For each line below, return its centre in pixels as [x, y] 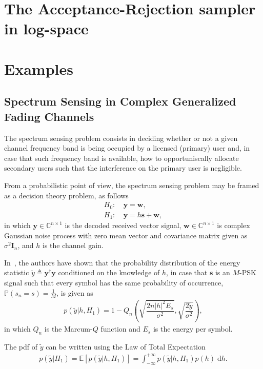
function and [120, 329]
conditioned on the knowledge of [109, 272]
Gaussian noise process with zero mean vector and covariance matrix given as [126, 235]
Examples [39, 68]
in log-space [46, 28]
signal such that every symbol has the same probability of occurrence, [114, 283]
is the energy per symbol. [193, 329]
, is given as [75, 292]
